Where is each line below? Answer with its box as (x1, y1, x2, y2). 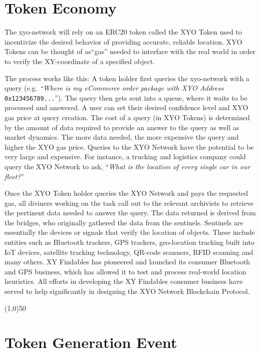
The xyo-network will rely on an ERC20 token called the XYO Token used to (5, 27, 242, 37)
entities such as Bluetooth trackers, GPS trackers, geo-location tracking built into (5, 237, 254, 247)
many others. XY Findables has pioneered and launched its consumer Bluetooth (5, 256, 250, 267)
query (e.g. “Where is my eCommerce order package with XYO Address (5, 83, 224, 93)
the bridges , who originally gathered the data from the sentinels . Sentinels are (5, 217, 243, 227)
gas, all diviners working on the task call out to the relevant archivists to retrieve (5, 197, 253, 208)
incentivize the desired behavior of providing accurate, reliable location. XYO (5, 36, 242, 47)
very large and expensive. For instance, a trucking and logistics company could (5, 151, 246, 162)
